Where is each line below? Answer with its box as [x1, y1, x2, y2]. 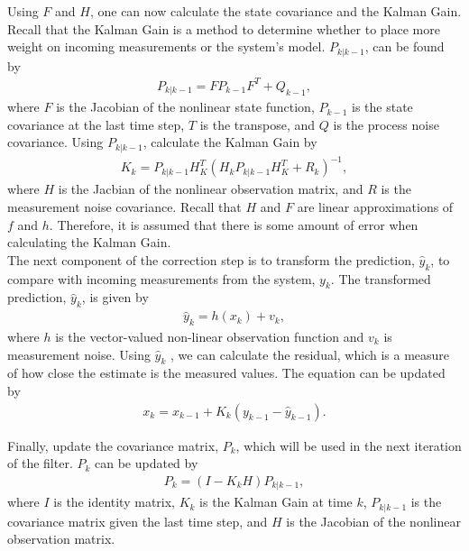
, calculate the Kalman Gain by [143, 133, 317, 152]
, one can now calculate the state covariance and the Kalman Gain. [89, 2, 462, 20]
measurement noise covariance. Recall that [7, 197, 242, 216]
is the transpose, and [199, 115, 316, 133]
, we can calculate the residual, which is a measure [170, 344, 450, 363]
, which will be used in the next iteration [235, 436, 462, 455]
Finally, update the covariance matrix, [7, 436, 219, 455]
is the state [351, 97, 413, 116]
